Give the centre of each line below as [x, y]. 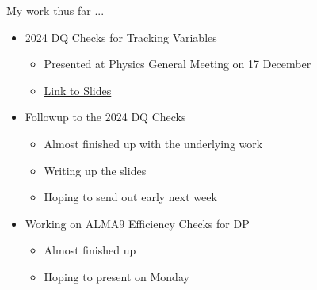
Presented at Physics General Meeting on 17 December [178, 64]
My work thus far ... [55, 10]
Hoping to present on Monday [116, 276]
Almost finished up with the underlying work [153, 143]
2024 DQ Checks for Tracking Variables [121, 37]
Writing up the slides [95, 170]
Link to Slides [78, 90]
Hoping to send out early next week [130, 197]
